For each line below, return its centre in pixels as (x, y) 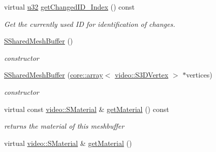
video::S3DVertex (142, 75)
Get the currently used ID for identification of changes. (90, 24)
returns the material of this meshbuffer (64, 126)
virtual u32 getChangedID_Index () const (70, 7)
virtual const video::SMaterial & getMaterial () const (87, 109)
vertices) (199, 75)
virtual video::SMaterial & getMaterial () (68, 143)
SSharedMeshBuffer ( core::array (54, 75)
